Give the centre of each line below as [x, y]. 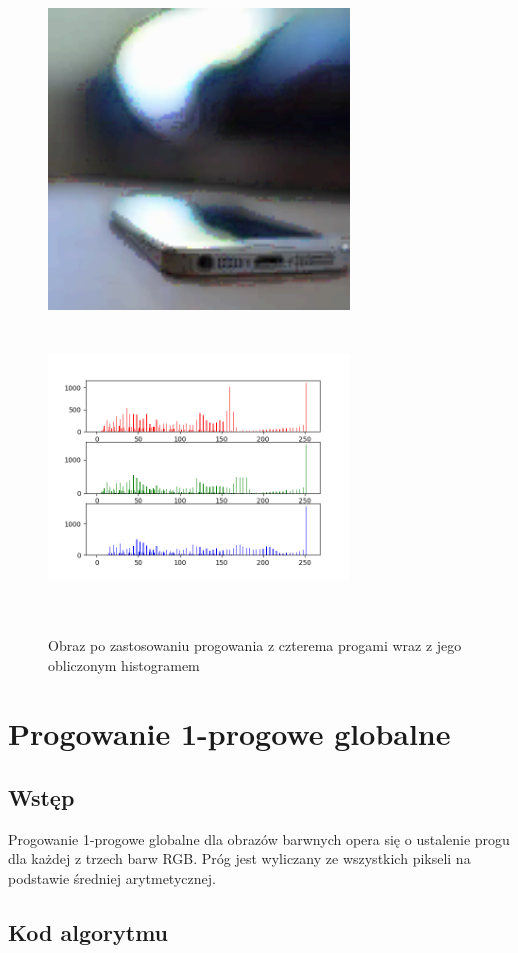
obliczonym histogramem [124, 664]
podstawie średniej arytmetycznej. [112, 877]
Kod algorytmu [88, 931]
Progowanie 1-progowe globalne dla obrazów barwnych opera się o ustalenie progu [259, 838]
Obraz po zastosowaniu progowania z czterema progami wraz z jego [255, 644]
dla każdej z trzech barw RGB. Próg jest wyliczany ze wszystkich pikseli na [239, 858]
